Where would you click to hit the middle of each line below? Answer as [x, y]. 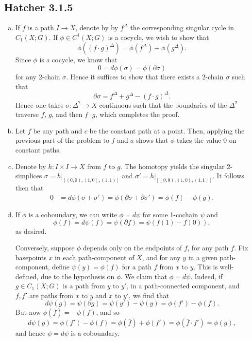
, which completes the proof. [137, 114]
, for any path [208, 247]
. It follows [228, 176]
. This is [206, 267]
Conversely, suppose [45, 247]
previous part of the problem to [62, 140]
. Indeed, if [207, 276]
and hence [30, 333]
